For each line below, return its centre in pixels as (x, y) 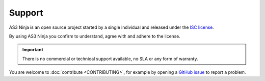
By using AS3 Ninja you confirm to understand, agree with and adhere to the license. (95, 36)
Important (33, 50)
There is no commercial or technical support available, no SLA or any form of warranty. (110, 59)
